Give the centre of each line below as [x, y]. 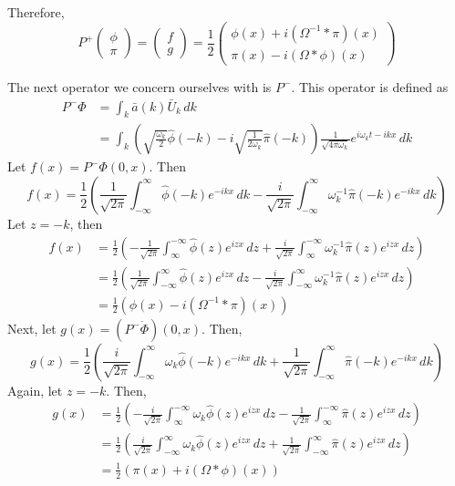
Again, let [35, 390]
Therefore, [36, 12]
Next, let [32, 328]
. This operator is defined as [370, 86]
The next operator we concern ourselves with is [140, 86]
